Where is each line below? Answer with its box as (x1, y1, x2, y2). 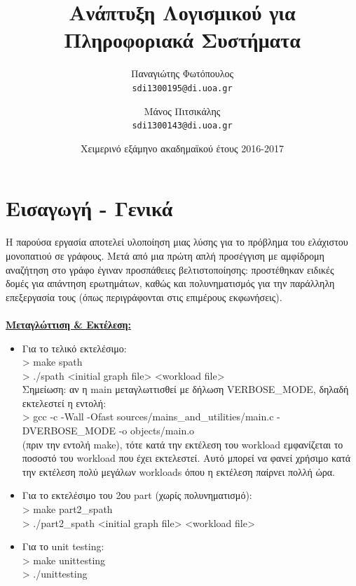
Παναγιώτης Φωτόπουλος (130, 66, 234, 81)
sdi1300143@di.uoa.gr (132, 121, 233, 131)
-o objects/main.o (118, 423, 195, 438)
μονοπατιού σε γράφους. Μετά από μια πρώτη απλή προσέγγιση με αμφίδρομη (6, 248, 324, 262)
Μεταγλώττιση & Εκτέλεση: (6, 317, 131, 331)
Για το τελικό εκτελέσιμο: (22, 340, 127, 355)
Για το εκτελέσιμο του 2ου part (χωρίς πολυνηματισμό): (22, 488, 252, 502)
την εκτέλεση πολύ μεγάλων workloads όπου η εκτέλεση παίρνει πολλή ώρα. (22, 464, 335, 479)
